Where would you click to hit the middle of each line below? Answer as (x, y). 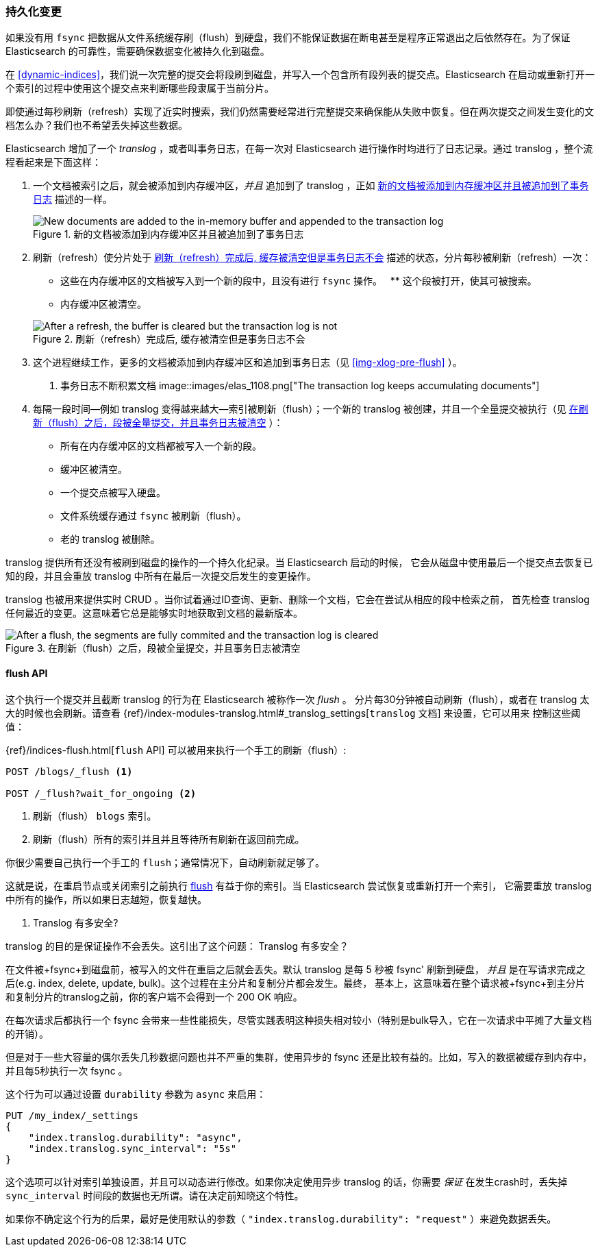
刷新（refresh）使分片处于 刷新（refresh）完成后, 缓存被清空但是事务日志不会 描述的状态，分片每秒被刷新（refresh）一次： (312, 258)
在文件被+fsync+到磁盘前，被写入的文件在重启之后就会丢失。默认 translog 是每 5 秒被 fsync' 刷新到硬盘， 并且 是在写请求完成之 (296, 969)
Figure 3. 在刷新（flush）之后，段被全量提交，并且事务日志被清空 (153, 648)
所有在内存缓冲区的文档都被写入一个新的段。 (161, 446)
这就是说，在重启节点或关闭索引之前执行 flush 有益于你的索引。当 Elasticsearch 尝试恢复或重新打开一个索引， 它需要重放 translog (299, 885)
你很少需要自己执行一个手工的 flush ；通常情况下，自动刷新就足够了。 (165, 862)
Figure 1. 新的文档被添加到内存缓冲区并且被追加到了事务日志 (168, 234)
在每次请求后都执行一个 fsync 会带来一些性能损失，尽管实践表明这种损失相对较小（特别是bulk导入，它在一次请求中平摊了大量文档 (299, 1020)
